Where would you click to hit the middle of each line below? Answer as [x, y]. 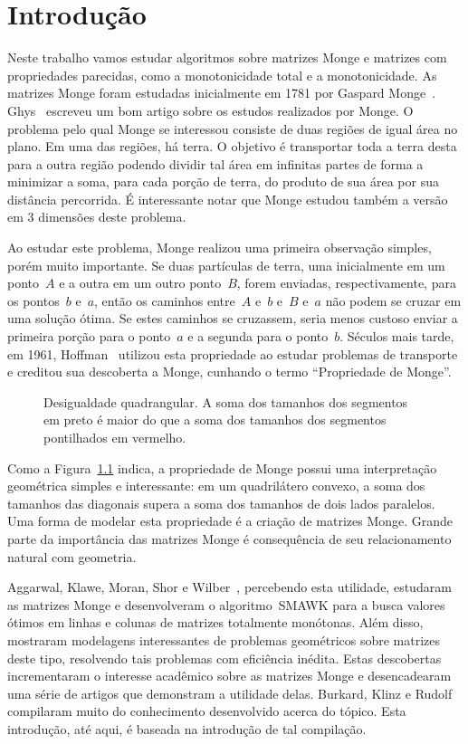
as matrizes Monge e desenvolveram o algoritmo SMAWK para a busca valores [226, 604]
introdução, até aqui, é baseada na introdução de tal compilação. [187, 728]
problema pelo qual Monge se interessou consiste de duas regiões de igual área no [233, 128]
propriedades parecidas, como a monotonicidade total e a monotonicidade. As [222, 75]
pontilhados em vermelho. [115, 437]
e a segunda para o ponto [258, 336]
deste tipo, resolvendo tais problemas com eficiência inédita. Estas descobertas [224, 658]
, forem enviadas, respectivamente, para [346, 283]
